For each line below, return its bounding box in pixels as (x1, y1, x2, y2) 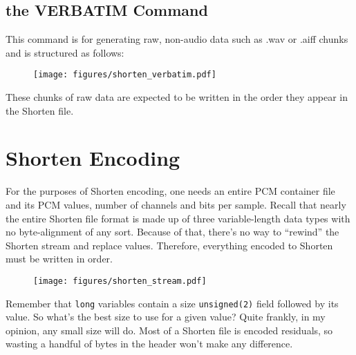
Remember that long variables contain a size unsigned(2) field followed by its (6, 296, 339, 310)
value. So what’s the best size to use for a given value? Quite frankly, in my (6, 309, 326, 324)
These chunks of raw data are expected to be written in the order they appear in (6, 90, 348, 104)
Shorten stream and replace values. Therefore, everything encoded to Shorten (6, 238, 333, 252)
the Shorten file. (6, 103, 74, 117)
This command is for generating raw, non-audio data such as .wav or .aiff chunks (6, 32, 348, 46)
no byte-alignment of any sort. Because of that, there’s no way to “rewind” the (6, 224, 339, 239)
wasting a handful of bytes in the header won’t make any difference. (6, 336, 293, 351)
